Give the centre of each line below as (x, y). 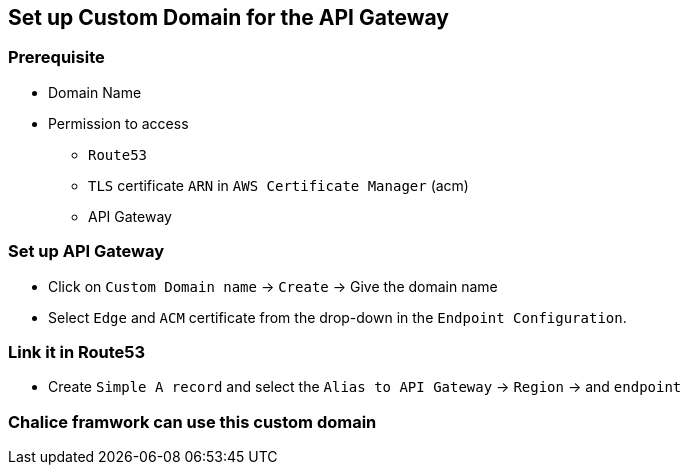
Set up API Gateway (86, 251)
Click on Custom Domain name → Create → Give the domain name (273, 286)
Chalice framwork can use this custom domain (192, 421)
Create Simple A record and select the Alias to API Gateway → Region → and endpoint (365, 387)
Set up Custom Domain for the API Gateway (228, 17)
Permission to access (118, 123)
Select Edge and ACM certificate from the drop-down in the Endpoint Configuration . (337, 317)
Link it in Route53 (77, 351)
